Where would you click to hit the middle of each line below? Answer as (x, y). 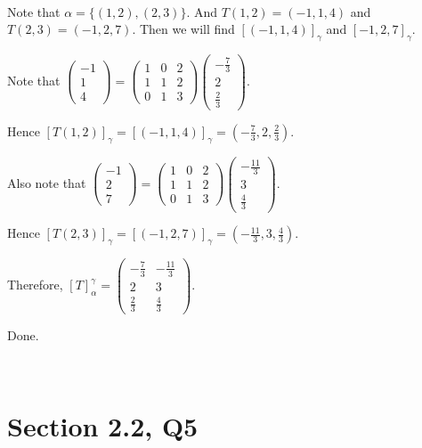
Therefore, (35, 285)
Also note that (47, 182)
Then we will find (187, 29)
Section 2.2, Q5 (103, 426)
